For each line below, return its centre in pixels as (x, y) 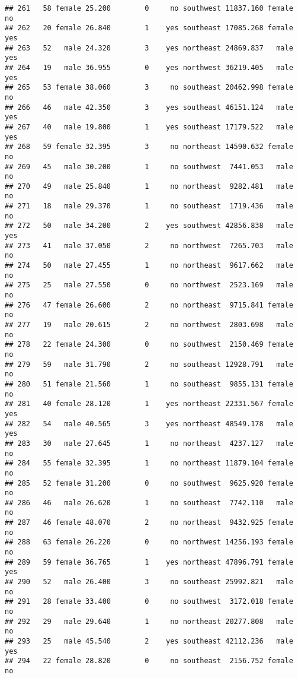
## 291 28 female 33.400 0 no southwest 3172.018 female (149, 602)
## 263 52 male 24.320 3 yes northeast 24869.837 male (149, 48)
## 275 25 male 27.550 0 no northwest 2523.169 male (149, 285)
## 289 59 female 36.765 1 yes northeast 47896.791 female (149, 562)
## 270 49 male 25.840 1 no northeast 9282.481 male (149, 186)
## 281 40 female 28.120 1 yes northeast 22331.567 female (149, 404)
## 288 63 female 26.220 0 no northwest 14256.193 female (149, 542)
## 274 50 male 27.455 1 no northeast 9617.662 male (149, 266)
